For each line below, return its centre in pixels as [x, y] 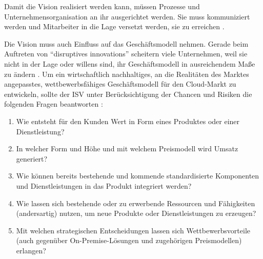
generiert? [32, 158]
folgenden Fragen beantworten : [54, 104]
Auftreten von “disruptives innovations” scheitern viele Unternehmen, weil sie [126, 54]
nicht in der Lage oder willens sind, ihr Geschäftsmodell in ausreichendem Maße [130, 63]
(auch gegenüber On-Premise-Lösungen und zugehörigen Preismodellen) [129, 240]
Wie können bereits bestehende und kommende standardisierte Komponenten [138, 176]
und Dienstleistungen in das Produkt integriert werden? [104, 185]
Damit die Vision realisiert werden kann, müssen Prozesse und [102, 6]
